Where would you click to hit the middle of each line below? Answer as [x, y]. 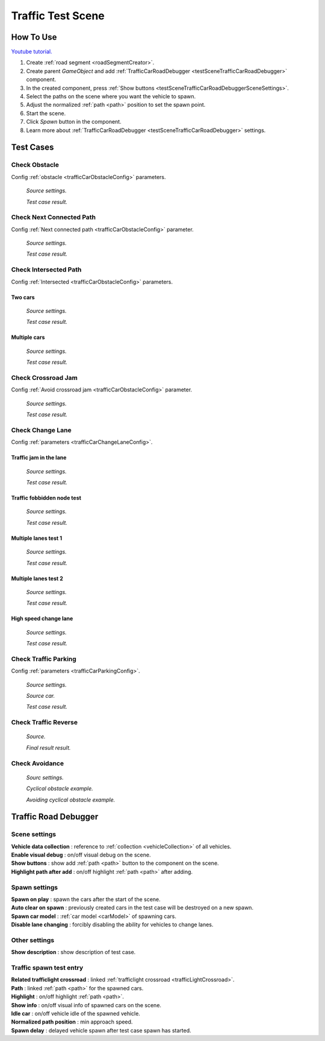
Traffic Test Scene [58, 16]
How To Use [34, 37]
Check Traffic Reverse [45, 723]
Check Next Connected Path [54, 217]
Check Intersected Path [46, 270]
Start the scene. [46, 113]
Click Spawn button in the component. [74, 122]
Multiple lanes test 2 [37, 578]
